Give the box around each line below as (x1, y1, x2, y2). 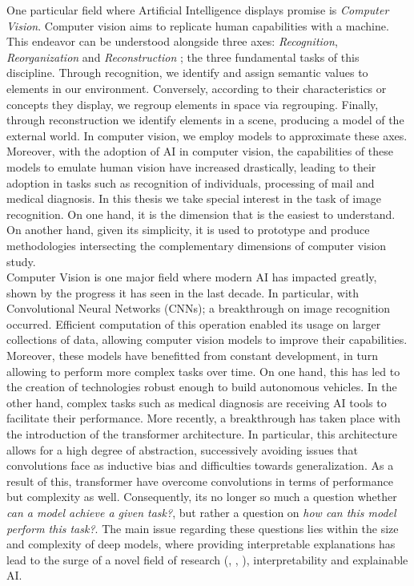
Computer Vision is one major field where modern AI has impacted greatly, (6, 269, 377, 285)
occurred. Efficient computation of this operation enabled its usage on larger (6, 315, 381, 332)
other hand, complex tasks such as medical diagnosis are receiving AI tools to (6, 394, 387, 410)
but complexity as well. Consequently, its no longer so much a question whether (6, 488, 397, 505)
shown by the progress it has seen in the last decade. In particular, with (6, 284, 360, 301)
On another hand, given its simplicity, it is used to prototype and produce (6, 221, 370, 238)
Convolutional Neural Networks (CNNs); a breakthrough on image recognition (6, 300, 391, 317)
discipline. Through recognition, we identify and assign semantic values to (6, 64, 368, 81)
